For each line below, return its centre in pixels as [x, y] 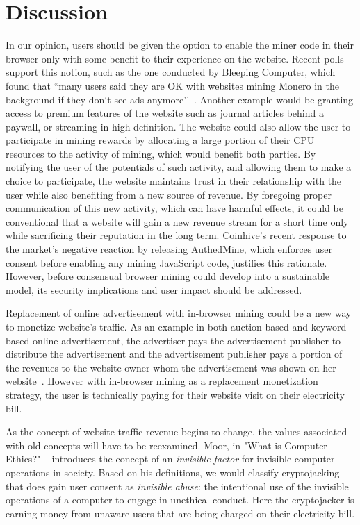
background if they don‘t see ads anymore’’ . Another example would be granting [180, 99]
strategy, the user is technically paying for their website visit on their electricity [175, 394]
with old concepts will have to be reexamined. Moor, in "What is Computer [166, 445]
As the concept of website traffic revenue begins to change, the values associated [177, 432]
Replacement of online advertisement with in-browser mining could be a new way [179, 313]
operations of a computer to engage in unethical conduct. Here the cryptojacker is [180, 500]
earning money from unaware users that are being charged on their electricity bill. [180, 513]
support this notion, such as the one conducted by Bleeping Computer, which [171, 72]
